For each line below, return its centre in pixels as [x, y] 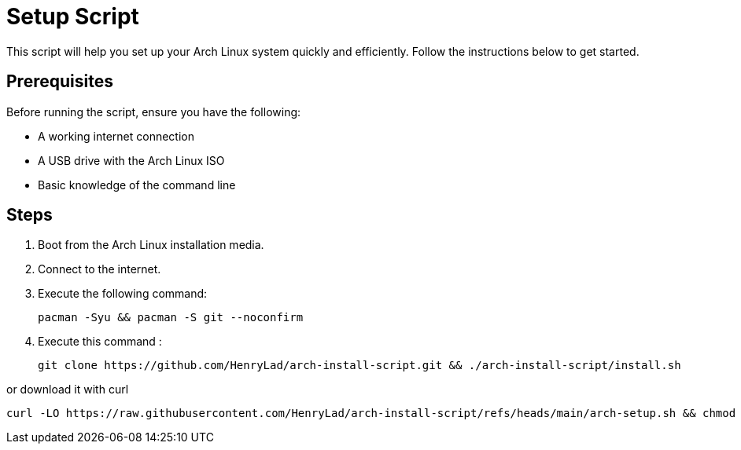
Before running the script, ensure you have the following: [154, 112]
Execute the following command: [123, 294]
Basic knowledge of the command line [137, 185]
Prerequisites [60, 82]
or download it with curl [68, 390]
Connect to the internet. [100, 269]
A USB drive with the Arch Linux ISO [131, 160]
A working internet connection [116, 136]
